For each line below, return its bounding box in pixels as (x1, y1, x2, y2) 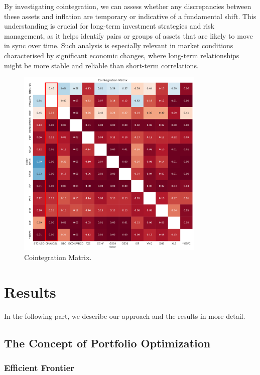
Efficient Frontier (4, 361, 75, 373)
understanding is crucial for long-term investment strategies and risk (4, 21, 215, 31)
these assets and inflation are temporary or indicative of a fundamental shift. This (4, 11, 256, 21)
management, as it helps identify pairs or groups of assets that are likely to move (4, 30, 253, 41)
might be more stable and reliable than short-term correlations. (4, 60, 199, 70)
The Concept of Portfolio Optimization (4, 335, 211, 350)
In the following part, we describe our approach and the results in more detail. (4, 310, 245, 321)
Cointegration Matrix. (24, 252, 92, 262)
